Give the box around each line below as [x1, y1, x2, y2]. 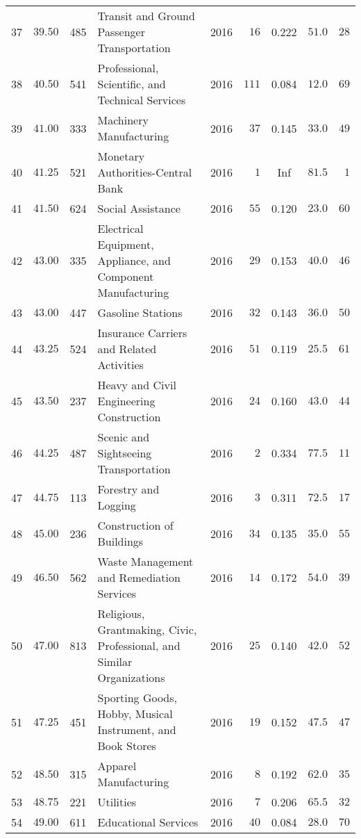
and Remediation [97, 569, 180, 585]
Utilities [97, 794, 137, 810]
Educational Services [97, 814, 199, 830]
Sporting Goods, [97, 690, 177, 706]
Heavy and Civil [97, 377, 176, 393]
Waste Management [97, 553, 194, 569]
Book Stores [97, 738, 156, 754]
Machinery [97, 112, 149, 128]
